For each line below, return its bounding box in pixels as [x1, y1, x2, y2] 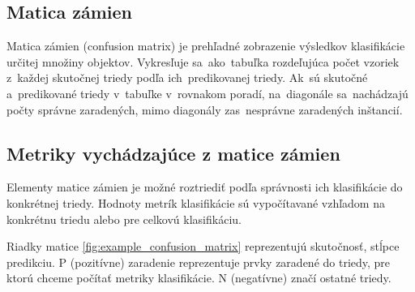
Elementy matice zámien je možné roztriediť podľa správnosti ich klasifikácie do [6, 178, 403, 195]
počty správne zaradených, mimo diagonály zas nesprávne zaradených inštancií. [6, 101, 403, 118]
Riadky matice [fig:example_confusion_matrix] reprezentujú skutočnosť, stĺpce [6, 238, 400, 255]
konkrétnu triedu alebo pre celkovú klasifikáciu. [6, 210, 242, 227]
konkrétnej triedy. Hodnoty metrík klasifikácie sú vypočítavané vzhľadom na [6, 194, 385, 211]
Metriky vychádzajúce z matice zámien [6, 140, 340, 165]
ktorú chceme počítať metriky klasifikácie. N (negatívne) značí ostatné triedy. [6, 269, 391, 286]
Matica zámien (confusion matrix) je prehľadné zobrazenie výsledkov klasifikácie [6, 37, 405, 54]
